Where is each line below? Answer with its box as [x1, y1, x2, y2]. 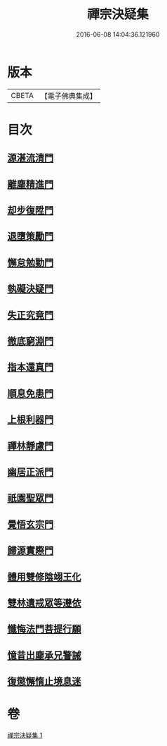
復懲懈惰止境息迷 [7, 675, 81, 687]
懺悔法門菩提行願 [7, 623, 81, 635]
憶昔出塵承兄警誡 [7, 649, 81, 661]
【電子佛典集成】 [40, 91, 97, 101]
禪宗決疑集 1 [7, 731, 43, 740]
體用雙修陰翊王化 [7, 570, 81, 582]
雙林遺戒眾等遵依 [7, 597, 81, 609]
